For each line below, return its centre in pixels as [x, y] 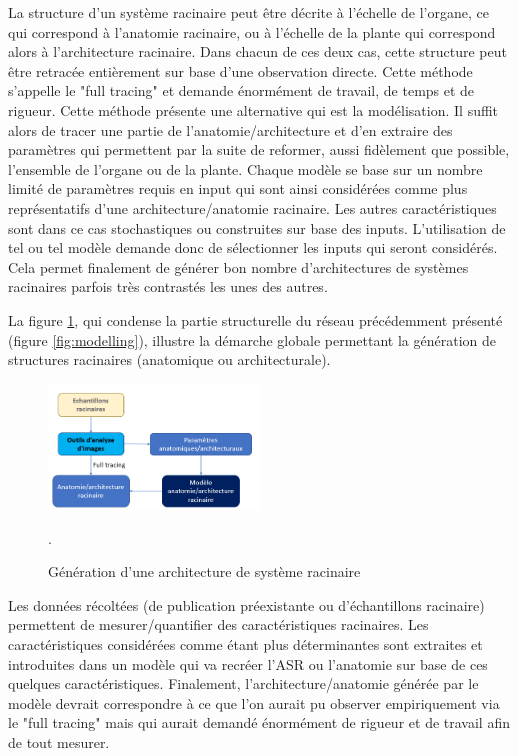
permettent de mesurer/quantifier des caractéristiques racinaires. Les [218, 624]
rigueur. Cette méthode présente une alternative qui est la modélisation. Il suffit [253, 109]
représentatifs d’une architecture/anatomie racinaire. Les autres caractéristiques [252, 207]
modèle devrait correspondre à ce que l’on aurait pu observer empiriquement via [254, 702]
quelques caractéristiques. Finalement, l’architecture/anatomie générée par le [243, 683]
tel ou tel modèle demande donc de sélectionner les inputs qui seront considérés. [253, 247]
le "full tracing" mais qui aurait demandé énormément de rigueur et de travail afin [259, 722]
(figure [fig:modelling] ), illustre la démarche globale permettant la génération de [252, 339]
